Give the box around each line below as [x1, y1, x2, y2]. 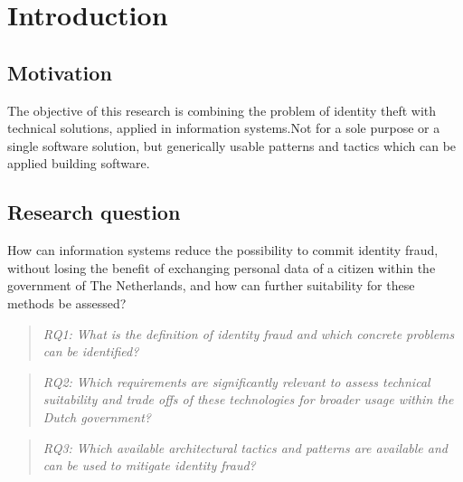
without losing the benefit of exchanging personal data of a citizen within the [7, 258, 436, 277]
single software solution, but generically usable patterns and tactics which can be [7, 136, 457, 155]
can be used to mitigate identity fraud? [43, 456, 256, 475]
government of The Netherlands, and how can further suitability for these [7, 276, 415, 295]
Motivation [7, 58, 112, 86]
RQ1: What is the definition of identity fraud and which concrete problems [43, 324, 455, 343]
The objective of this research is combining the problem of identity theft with [7, 100, 437, 119]
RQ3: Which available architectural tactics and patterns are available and [43, 438, 448, 457]
